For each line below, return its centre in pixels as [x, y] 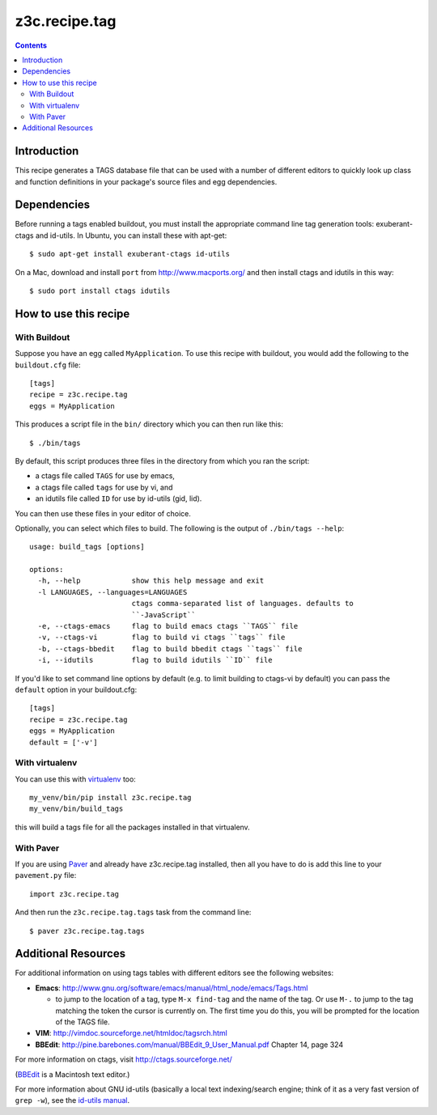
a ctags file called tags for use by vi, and [104, 487]
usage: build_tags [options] [87, 547]
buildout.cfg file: [48, 365]
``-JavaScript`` [163, 615]
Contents [31, 45]
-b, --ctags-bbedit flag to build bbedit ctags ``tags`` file [170, 649]
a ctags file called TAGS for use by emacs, [105, 476]
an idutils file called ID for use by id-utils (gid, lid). [119, 498]
